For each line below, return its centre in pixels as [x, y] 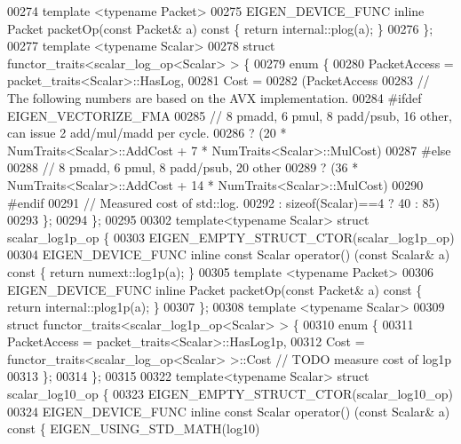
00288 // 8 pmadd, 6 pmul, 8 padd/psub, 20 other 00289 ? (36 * [183, 167]
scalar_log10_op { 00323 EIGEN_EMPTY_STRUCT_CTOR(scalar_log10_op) [230, 394]
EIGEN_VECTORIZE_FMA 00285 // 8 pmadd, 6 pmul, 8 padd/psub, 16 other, [230, 115]
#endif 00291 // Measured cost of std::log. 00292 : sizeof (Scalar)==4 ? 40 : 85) [223, 202]
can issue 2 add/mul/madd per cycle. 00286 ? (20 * [147, 133]
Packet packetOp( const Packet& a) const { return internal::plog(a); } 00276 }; [220, 28]
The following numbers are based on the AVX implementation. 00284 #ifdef [215, 97]
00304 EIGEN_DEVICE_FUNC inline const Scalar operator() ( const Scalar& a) [229, 254]
